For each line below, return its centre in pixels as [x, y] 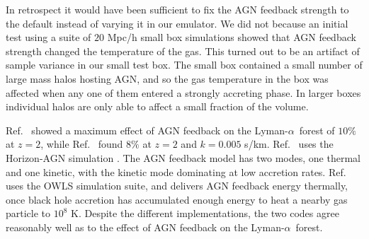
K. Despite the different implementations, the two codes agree [205, 213]
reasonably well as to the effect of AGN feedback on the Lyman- [145, 227]
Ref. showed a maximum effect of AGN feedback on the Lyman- [147, 130]
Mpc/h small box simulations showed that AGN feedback [232, 37]
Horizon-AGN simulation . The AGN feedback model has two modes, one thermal [183, 157]
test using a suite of [49, 37]
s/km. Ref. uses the [289, 144]
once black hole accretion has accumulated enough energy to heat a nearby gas [177, 199]
